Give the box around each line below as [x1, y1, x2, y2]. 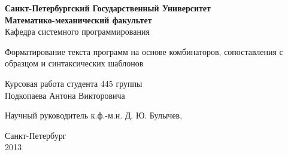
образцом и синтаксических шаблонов [5, 57, 144, 69]
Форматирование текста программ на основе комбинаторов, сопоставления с [5, 45, 283, 57]
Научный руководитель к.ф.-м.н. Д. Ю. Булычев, [5, 109, 183, 121]
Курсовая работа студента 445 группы [5, 77, 143, 89]
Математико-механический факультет [5, 13, 152, 26]
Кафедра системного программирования [5, 25, 150, 38]
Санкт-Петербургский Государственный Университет [5, 2, 211, 14]
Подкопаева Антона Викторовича [5, 89, 125, 101]
